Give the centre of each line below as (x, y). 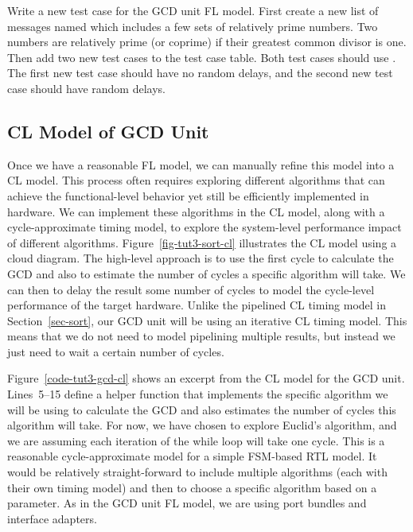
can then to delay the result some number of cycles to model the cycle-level (191, 289)
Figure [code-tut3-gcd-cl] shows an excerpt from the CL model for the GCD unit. (206, 378)
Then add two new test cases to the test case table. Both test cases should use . (202, 57)
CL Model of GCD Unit (108, 131)
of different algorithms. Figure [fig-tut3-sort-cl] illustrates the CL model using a (202, 242)
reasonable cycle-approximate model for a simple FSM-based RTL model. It (192, 456)
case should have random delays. (86, 88)
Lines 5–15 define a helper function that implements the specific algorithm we (198, 394)
